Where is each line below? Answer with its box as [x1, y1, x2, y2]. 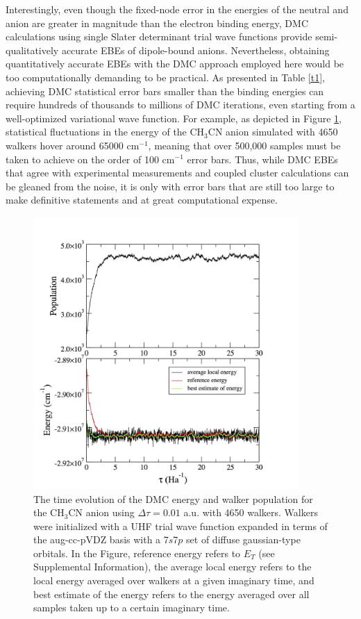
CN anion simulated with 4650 [208, 124, 338, 139]
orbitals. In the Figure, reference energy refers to [33, 545, 241, 560]
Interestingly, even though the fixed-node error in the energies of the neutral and [6, 2, 349, 16]
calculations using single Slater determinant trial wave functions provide [6, 29, 312, 44]
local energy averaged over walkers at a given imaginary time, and [33, 573, 314, 588]
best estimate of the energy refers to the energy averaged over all [33, 586, 310, 601]
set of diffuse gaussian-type [186, 532, 301, 547]
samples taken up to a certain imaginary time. [33, 600, 230, 615]
